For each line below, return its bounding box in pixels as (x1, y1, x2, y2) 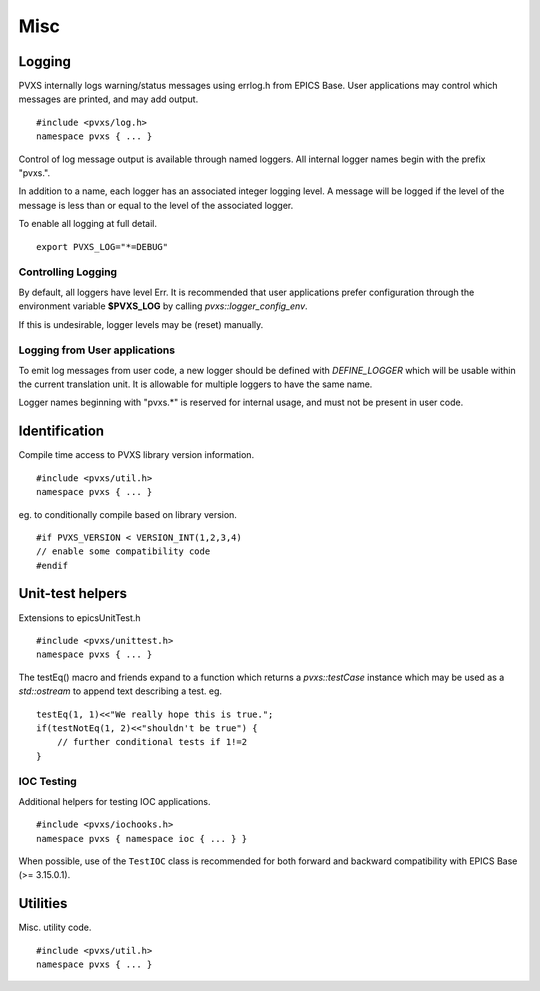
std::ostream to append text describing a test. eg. (18, 685, 223, 697)
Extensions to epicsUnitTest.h (18, 611, 141, 624)
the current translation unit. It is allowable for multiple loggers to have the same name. (18, 378, 373, 390)
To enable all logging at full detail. (18, 218, 157, 230)
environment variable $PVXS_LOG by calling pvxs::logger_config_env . (18, 300, 309, 312)
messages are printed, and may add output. (18, 93, 199, 105)
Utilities (18, 895, 68, 912)
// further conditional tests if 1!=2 (56, 736, 248, 748)
